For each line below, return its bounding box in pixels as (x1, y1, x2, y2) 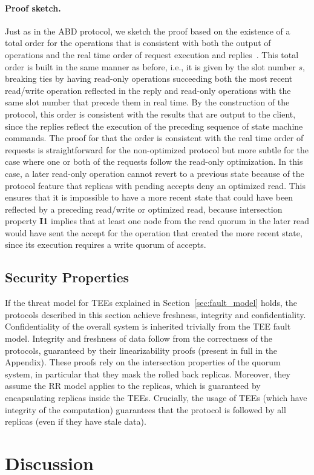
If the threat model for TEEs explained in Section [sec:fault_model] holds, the (5, 296, 297, 309)
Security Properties (5, 268, 129, 287)
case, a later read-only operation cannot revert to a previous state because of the (5, 167, 304, 179)
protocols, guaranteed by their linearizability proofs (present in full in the (5, 344, 278, 356)
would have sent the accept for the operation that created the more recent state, (5, 226, 303, 239)
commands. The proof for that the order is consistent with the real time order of (5, 131, 304, 144)
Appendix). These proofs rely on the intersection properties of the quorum (5, 356, 281, 368)
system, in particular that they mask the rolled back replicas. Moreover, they (5, 367, 290, 380)
